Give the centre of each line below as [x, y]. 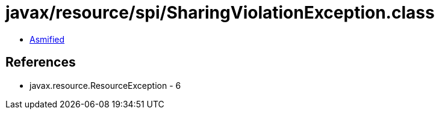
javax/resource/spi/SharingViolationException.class [220, 13]
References [41, 62]
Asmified [47, 39]
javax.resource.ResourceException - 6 [105, 85]
